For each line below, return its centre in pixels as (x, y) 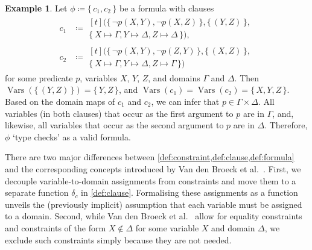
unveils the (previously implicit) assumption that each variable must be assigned (154, 204)
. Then (247, 77)
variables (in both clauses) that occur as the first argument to (119, 113)
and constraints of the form (56, 227)
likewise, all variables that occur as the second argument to (114, 125)
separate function (37, 192)
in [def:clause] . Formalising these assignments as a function (189, 192)
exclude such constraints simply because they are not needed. (118, 239)
